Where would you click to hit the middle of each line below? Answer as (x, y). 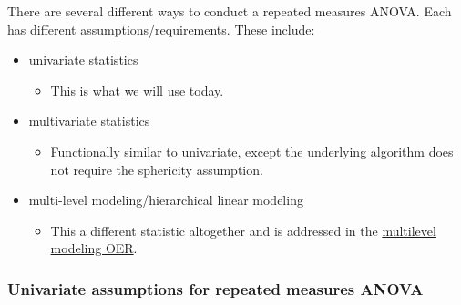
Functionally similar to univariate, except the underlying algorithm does (252, 151)
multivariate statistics (89, 121)
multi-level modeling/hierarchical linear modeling (166, 200)
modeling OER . (94, 248)
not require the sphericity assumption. (157, 169)
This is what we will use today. (137, 90)
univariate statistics (83, 60)
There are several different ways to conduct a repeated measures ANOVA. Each (230, 11)
